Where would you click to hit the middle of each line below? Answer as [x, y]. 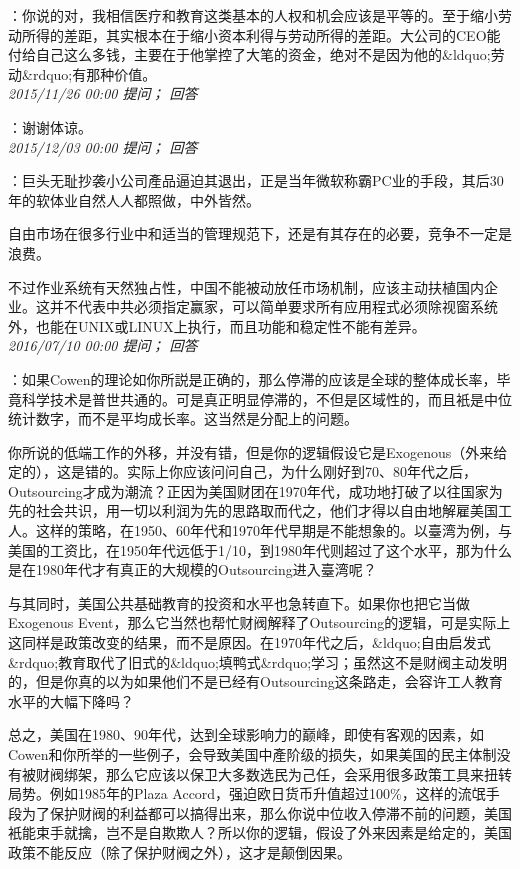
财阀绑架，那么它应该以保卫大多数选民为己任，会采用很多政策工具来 [259, 773]
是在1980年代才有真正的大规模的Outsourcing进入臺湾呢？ [192, 569]
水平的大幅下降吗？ [71, 700]
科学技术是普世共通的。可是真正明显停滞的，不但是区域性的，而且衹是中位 [266, 398]
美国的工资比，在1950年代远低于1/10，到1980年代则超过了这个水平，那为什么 [260, 549]
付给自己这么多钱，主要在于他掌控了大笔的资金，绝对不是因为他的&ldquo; [249, 54]
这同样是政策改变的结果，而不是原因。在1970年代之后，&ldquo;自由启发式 [249, 642]
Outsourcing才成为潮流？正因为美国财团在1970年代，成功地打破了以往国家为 [255, 490]
